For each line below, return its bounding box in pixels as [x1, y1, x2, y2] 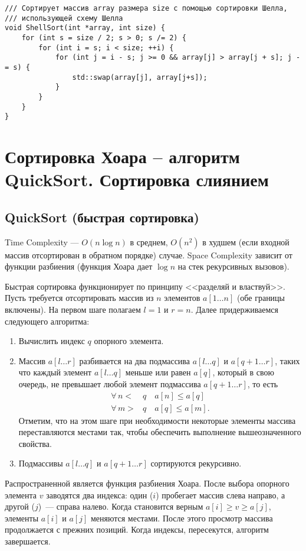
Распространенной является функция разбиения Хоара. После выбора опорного [5, 477, 289, 490]
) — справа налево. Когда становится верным [38, 500, 203, 513]
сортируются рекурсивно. [150, 457, 242, 469]
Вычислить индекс [18, 335, 85, 347]
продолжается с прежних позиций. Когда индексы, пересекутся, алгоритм [5, 523, 269, 536]
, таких [275, 354, 300, 367]
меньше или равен [125, 366, 191, 378]
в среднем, [130, 235, 168, 248]
